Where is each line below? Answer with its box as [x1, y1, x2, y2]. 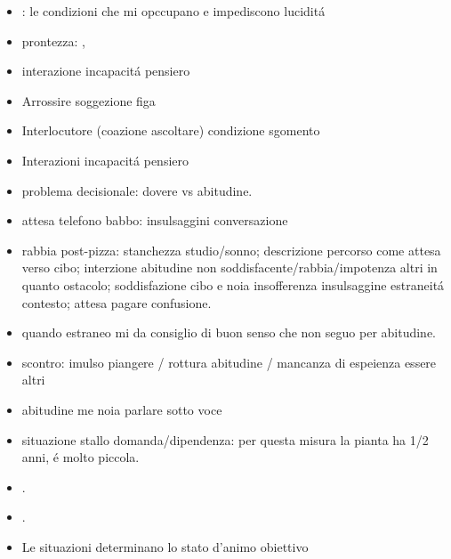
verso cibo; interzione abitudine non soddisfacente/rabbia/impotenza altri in [21, 258, 438, 277]
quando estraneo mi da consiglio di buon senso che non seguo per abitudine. [21, 323, 437, 342]
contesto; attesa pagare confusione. [21, 293, 212, 312]
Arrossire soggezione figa [21, 91, 156, 109]
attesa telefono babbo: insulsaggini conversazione [21, 211, 288, 230]
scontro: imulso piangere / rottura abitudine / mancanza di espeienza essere [21, 352, 437, 371]
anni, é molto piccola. [21, 448, 140, 466]
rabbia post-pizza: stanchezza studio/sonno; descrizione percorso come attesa [21, 240, 441, 259]
